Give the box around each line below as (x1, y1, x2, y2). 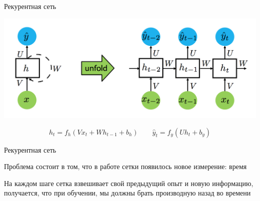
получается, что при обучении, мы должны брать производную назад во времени (4, 188, 251, 198)
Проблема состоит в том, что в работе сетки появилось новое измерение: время (4, 161, 247, 172)
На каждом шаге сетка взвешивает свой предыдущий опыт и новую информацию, (4, 178, 253, 188)
